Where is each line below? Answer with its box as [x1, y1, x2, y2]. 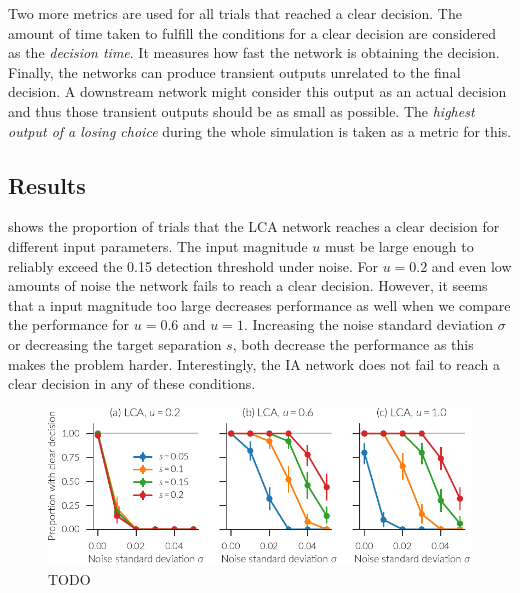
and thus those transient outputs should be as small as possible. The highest [8, 100, 475, 121]
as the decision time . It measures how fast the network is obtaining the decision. [8, 42, 500, 63]
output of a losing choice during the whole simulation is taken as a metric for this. [8, 120, 512, 141]
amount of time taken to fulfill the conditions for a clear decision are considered [8, 22, 497, 43]
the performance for [8, 314, 130, 335]
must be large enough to [325, 235, 474, 256]
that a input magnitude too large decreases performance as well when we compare [8, 294, 511, 315]
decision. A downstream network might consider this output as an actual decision [8, 81, 507, 102]
